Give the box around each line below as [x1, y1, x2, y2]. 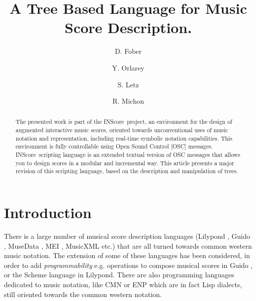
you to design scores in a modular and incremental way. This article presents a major [15, 158, 234, 167]
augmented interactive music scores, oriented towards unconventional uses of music [15, 126, 228, 134]
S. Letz [117, 79, 139, 89]
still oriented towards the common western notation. [4, 289, 162, 299]
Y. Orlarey [112, 62, 145, 73]
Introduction [4, 202, 92, 223]
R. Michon [112, 96, 144, 106]
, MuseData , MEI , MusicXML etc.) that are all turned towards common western [4, 240, 252, 251]
